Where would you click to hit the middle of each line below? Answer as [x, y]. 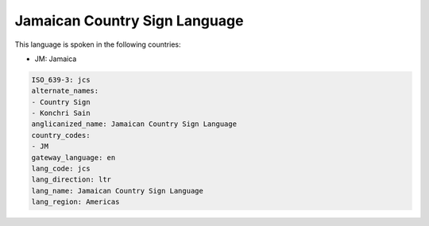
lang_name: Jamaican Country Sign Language [118, 191]
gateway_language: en [73, 157]
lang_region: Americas [75, 202]
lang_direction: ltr [71, 180]
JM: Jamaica [56, 59]
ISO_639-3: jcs [61, 80]
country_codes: [61, 135]
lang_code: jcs [61, 169]
